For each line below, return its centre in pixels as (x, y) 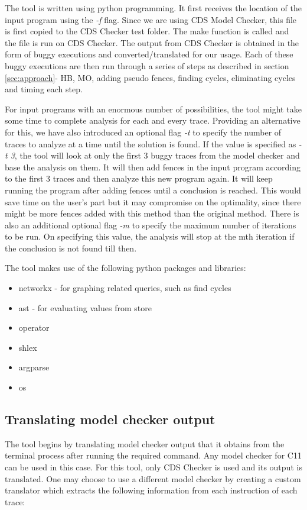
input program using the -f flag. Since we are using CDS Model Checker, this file (151, 19)
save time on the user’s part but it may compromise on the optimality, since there (153, 201)
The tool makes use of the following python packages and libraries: (125, 268)
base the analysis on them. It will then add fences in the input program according (153, 167)
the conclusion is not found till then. (71, 248)
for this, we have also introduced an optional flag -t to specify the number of (143, 132)
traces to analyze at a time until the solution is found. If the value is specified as (151, 143)
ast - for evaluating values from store (85, 307)
